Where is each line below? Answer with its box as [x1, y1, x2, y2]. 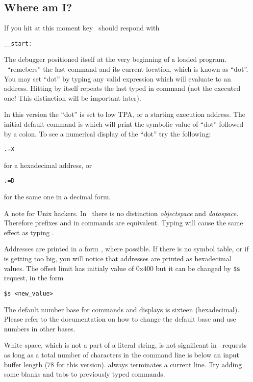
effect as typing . [4, 227, 54, 237]
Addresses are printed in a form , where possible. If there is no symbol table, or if [4, 244, 249, 254]
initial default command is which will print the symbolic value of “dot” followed [4, 119, 244, 129]
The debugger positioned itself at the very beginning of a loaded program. [4, 54, 227, 64]
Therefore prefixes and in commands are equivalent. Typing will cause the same [4, 218, 243, 228]
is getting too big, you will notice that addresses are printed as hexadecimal [4, 253, 231, 264]
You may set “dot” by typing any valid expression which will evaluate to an [4, 73, 231, 83]
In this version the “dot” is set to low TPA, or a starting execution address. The [4, 109, 246, 119]
